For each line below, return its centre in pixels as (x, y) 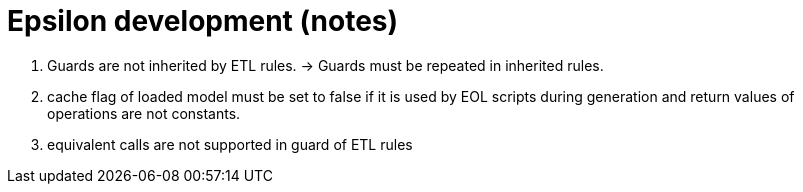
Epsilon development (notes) (203, 21)
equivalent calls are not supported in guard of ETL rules (230, 144)
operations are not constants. (144, 113)
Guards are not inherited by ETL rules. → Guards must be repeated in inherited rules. (325, 65)
